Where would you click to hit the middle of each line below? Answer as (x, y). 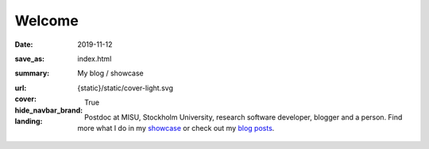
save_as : (30, 59)
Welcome (46, 21)
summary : (32, 73)
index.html (95, 59)
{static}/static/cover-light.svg (126, 88)
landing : (29, 121)
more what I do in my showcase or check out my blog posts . (176, 128)
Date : (24, 44)
